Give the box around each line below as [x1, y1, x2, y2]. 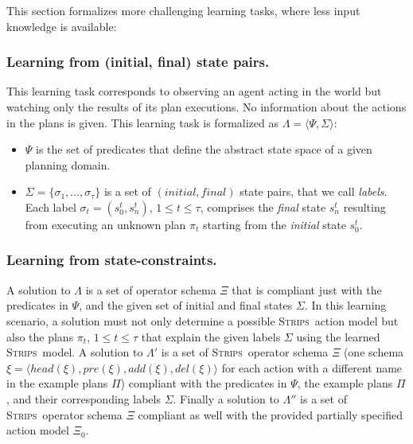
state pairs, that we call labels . [240, 183, 388, 200]
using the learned [296, 328, 380, 345]
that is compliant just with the [232, 281, 382, 298]
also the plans [6, 328, 74, 345]
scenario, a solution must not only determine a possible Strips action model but [6, 312, 399, 329]
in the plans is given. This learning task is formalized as [6, 114, 279, 130]
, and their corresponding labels [6, 390, 161, 407]
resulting [343, 198, 386, 215]
